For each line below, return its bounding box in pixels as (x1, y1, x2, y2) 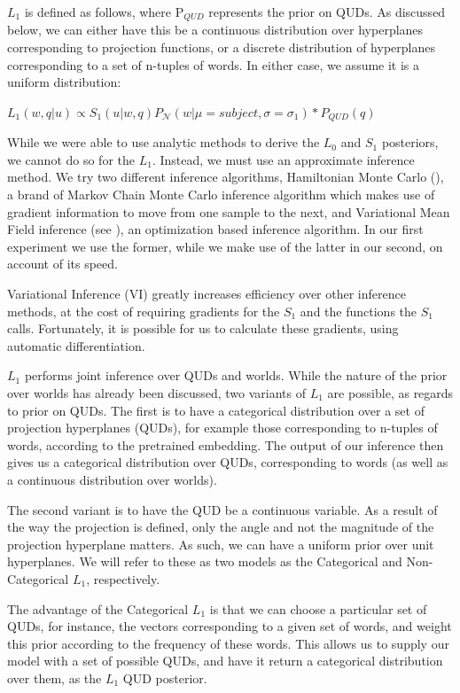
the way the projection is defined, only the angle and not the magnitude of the (7, 518, 434, 536)
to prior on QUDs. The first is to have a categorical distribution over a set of (7, 401, 425, 419)
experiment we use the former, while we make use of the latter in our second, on (7, 237, 443, 255)
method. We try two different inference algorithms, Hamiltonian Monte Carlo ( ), (7, 167, 444, 186)
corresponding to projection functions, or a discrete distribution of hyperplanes (7, 38, 435, 57)
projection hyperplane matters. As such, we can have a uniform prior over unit (7, 534, 434, 553)
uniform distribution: (7, 73, 121, 91)
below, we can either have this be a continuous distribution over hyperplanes (7, 20, 424, 39)
